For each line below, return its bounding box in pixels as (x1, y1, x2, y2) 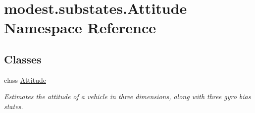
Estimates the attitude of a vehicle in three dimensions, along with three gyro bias (4, 91, 251, 102)
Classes (4, 51, 42, 66)
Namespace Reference (4, 17, 156, 38)
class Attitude (4, 74, 46, 85)
